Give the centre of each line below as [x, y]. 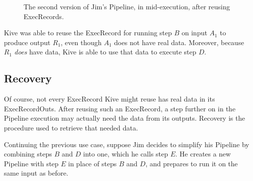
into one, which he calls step [126, 154]
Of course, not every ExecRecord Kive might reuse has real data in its [110, 99]
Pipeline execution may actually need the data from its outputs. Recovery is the [125, 118]
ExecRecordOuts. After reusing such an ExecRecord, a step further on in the [120, 108]
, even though [81, 42]
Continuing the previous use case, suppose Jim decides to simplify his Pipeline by [127, 144]
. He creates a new [203, 154]
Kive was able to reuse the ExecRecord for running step [88, 33]
